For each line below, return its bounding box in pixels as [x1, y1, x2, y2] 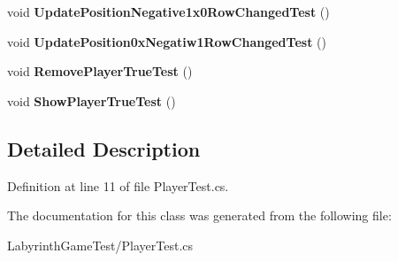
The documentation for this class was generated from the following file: [7, 206, 392, 225]
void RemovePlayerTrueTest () [7, 62, 193, 81]
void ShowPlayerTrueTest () [7, 91, 176, 110]
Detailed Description [7, 134, 201, 162]
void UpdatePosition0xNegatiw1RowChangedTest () [7, 32, 326, 50]
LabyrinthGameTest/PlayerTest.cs [7, 235, 194, 254]
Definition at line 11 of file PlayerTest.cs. [7, 176, 229, 195]
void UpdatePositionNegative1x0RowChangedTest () [7, 3, 330, 20]
